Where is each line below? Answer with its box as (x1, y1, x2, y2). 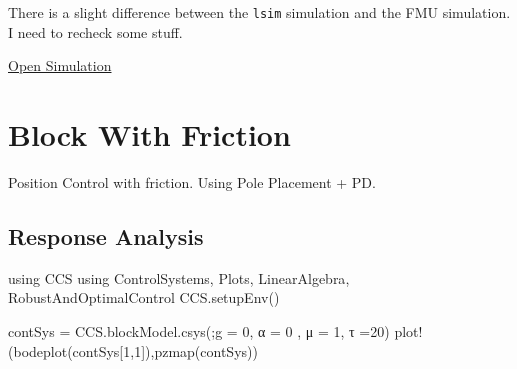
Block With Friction (8, 114, 291, 155)
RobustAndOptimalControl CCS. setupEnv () (8, 287, 280, 308)
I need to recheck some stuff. (8, 21, 183, 42)
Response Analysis (8, 220, 204, 251)
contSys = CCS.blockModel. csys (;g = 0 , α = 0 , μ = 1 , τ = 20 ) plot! (8, 320, 423, 341)
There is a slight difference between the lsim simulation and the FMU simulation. (8, 2, 511, 22)
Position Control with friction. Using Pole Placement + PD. (8, 171, 376, 192)
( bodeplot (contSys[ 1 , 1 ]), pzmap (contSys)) (8, 340, 258, 361)
